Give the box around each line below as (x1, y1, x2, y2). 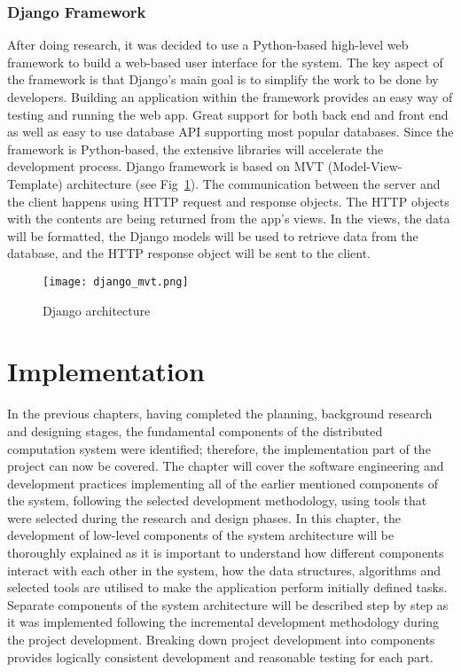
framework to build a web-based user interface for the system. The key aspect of (7, 52, 443, 71)
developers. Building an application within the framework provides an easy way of (7, 88, 453, 105)
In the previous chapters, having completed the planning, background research (7, 404, 433, 423)
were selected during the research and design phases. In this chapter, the (7, 508, 401, 527)
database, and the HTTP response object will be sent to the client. (7, 244, 371, 262)
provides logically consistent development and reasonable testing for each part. (7, 647, 434, 666)
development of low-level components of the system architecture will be (7, 526, 395, 544)
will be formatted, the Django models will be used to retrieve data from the (7, 226, 418, 245)
